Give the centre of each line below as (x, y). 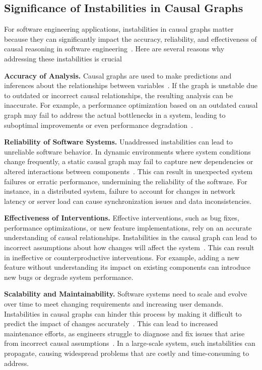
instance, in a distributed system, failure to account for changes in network (120, 191)
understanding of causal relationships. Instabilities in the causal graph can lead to (130, 237)
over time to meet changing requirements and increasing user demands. (114, 304)
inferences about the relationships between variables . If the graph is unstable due (131, 85)
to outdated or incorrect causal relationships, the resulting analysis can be (119, 95)
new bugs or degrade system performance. (69, 277)
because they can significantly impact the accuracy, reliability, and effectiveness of (130, 39)
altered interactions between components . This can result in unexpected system (128, 171)
